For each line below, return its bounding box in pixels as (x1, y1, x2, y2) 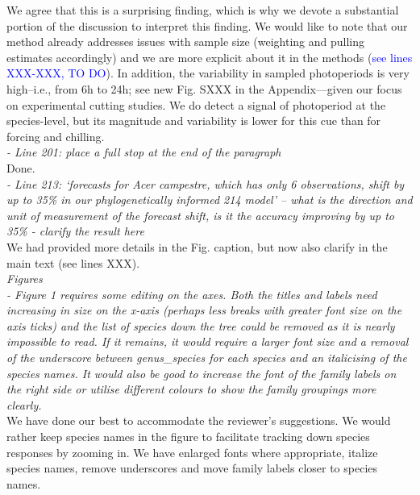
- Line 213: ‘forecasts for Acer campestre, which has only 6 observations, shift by (6, 175, 405, 192)
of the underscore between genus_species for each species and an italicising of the (6, 349, 407, 366)
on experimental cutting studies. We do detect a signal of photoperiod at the (6, 96, 386, 113)
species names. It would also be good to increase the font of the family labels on (6, 364, 397, 381)
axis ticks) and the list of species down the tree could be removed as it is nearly (6, 317, 395, 334)
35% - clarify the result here (6, 223, 144, 239)
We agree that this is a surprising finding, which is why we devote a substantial (6, 2, 399, 18)
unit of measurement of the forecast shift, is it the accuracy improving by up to (6, 206, 394, 223)
